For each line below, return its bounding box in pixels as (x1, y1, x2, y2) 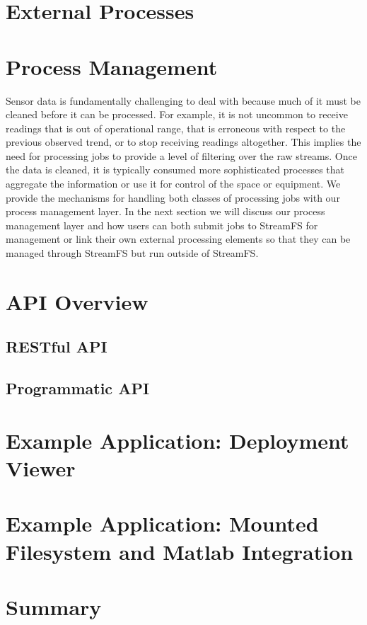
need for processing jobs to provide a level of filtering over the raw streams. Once (6, 148, 357, 163)
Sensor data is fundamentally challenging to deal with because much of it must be (6, 93, 361, 108)
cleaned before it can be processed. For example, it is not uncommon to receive (6, 107, 348, 122)
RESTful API (6, 336, 107, 357)
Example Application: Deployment (6, 425, 349, 454)
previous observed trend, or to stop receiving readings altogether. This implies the (6, 134, 361, 149)
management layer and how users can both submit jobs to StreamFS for (6, 217, 318, 232)
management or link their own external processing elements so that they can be (6, 231, 351, 246)
